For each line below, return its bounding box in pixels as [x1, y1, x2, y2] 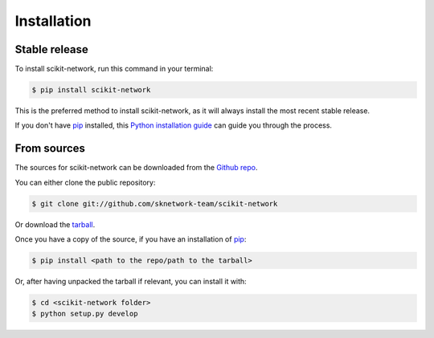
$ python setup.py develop [31, 309, 138, 319]
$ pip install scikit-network [31, 85, 151, 95]
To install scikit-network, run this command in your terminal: [14, 64, 214, 74]
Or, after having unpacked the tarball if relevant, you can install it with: [14, 277, 247, 287]
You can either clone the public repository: [14, 177, 156, 187]
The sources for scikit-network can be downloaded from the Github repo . [14, 163, 258, 173]
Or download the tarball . [14, 219, 96, 229]
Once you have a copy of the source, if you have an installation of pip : [14, 234, 247, 244]
